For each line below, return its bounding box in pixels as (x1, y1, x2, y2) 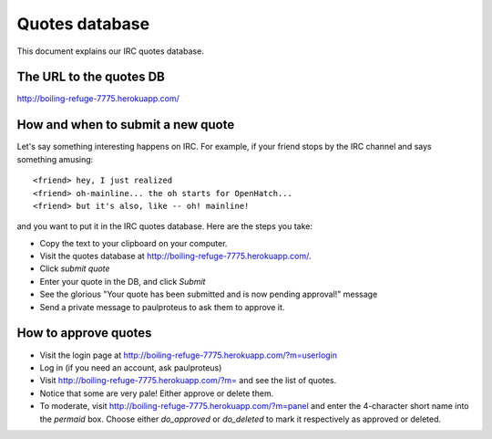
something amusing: (16, 153, 94, 164)
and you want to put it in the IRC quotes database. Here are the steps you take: (16, 221, 313, 232)
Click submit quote (39, 263, 110, 274)
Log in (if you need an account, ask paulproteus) (39, 361, 222, 373)
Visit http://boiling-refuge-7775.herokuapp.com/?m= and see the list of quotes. (39, 375, 337, 386)
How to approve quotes (16, 325, 152, 341)
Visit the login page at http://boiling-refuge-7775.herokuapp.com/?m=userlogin (39, 350, 337, 361)
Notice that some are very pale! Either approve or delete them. (39, 388, 274, 399)
